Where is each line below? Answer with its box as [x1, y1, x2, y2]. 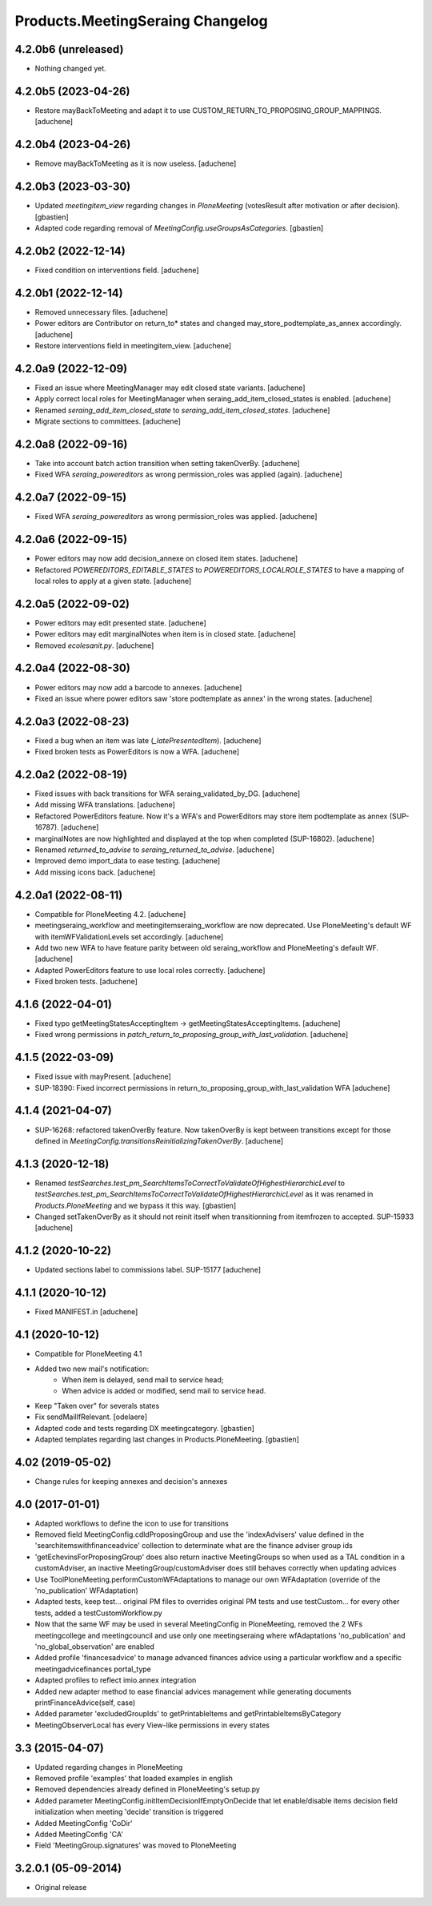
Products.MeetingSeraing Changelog [14, 12, 268, 30]
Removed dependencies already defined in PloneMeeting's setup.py [34, 1784, 260, 1794]
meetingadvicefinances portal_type [34, 1664, 151, 1674]
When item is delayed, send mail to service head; [62, 1374, 224, 1385]
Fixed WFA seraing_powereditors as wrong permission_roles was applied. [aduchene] [34, 512, 318, 521]
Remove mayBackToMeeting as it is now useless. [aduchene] [34, 159, 237, 168]
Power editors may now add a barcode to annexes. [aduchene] [34, 682, 242, 692]
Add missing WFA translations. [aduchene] [34, 800, 176, 810]
